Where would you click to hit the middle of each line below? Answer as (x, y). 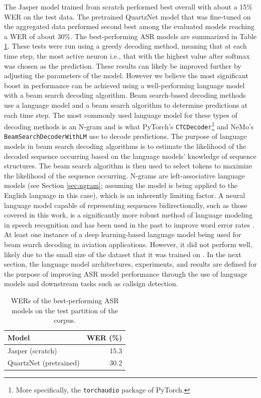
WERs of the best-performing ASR (65, 300)
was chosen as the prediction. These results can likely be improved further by (123, 65)
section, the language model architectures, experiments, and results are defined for (130, 264)
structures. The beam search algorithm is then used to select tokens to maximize (128, 166)
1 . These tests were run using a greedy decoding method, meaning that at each (125, 46)
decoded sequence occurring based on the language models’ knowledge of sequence (130, 156)
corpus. (65, 320)
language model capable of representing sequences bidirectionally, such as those (126, 205)
